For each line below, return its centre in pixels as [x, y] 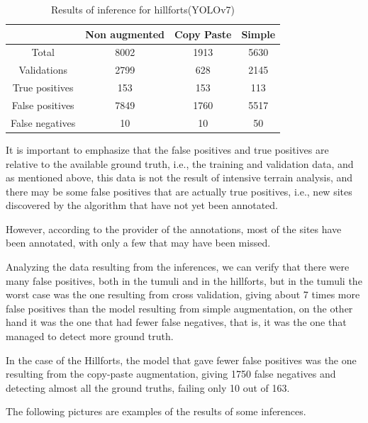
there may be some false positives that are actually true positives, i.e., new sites [179, 191]
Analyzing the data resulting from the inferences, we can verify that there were [178, 267]
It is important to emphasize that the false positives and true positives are [167, 149]
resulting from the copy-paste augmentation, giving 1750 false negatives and [171, 374]
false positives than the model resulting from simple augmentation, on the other [179, 308]
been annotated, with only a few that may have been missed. [138, 243]
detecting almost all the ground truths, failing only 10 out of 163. [148, 387]
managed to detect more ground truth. [90, 336]
